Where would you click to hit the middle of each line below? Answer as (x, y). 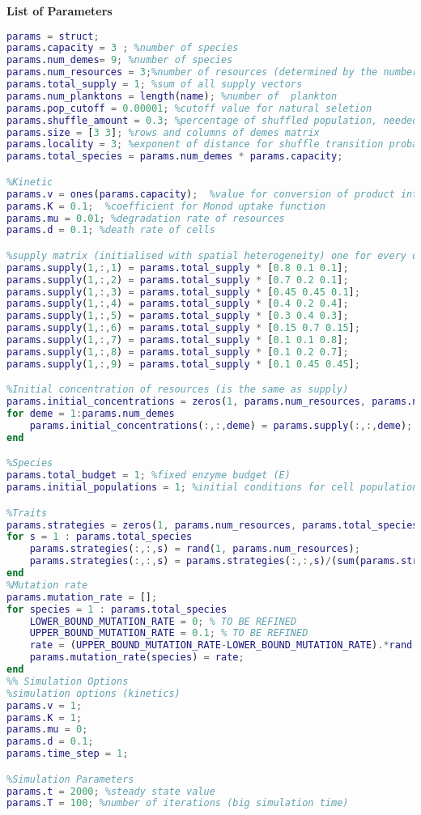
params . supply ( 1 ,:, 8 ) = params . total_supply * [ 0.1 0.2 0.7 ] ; (178, 352)
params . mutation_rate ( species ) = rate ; (137, 658)
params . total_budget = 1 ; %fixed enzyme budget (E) (149, 475)
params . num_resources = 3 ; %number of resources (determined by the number (213, 72)
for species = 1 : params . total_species (117, 609)
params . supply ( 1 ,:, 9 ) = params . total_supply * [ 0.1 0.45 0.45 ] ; (183, 364)
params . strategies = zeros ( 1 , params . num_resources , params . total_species (213, 525)
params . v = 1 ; (45, 705)
